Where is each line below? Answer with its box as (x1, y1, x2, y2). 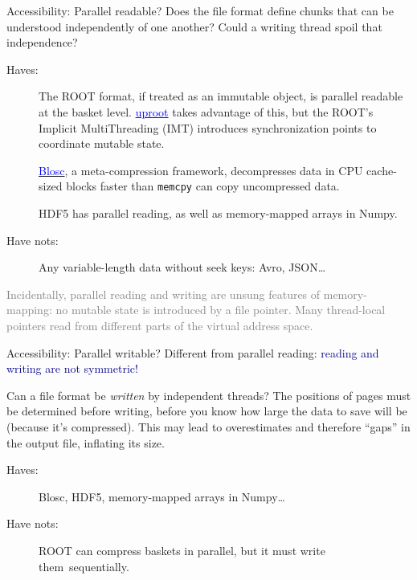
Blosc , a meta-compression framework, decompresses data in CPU (39, 161, 363, 178)
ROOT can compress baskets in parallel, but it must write (39, 541, 325, 558)
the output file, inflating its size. (6, 434, 165, 451)
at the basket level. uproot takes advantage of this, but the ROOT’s (39, 103, 374, 120)
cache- (366, 161, 397, 178)
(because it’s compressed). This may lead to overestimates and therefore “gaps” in (6, 418, 411, 435)
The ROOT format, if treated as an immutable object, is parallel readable (39, 88, 403, 104)
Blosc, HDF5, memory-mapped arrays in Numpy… (39, 488, 285, 504)
